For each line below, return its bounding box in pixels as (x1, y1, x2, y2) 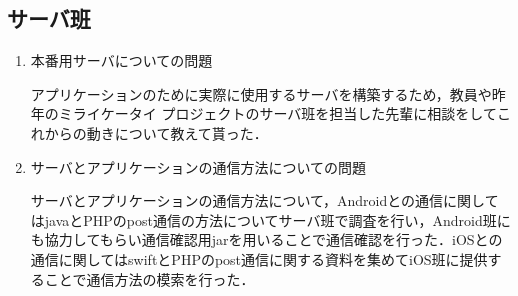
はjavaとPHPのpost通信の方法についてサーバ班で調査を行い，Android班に (30, 209, 511, 230)
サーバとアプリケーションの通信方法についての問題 (30, 156, 366, 177)
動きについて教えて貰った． (86, 122, 268, 143)
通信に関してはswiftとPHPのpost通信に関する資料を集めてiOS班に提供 (30, 248, 488, 269)
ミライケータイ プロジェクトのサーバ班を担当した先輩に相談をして (58, 103, 497, 124)
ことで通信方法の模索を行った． (44, 268, 255, 289)
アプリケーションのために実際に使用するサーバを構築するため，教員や (30, 83, 492, 104)
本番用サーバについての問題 (30, 50, 213, 71)
